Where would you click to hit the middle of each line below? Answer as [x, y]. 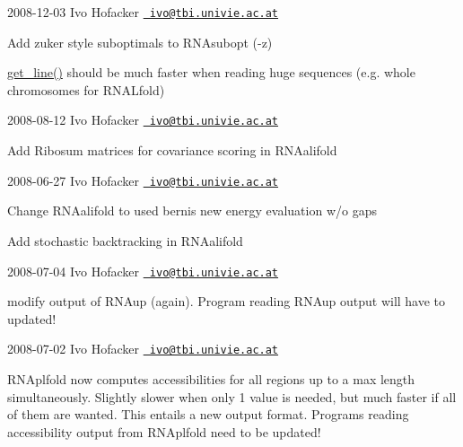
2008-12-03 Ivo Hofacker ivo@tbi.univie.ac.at [143, 12]
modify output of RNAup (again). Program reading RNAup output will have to [227, 301]
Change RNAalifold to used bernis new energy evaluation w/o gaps [192, 210]
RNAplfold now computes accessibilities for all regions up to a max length [211, 379]
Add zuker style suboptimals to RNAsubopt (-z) [140, 42]
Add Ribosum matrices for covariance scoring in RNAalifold [172, 150]
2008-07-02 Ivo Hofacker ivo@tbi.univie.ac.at [143, 349]
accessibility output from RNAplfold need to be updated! [164, 431]
